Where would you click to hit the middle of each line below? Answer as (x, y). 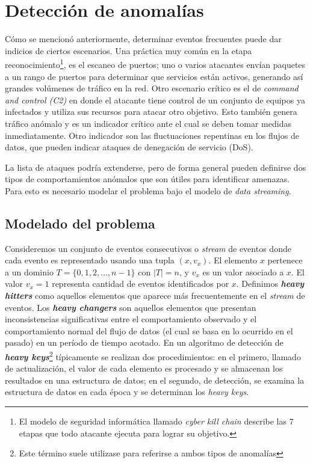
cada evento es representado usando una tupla (90, 260)
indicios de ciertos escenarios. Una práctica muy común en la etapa (129, 50)
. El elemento (233, 260)
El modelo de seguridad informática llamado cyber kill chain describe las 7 (156, 421)
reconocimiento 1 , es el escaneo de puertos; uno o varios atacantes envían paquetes (155, 63)
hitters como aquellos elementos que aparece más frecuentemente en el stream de (155, 296)
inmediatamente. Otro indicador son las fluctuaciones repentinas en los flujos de (152, 135)
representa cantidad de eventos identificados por (141, 284)
